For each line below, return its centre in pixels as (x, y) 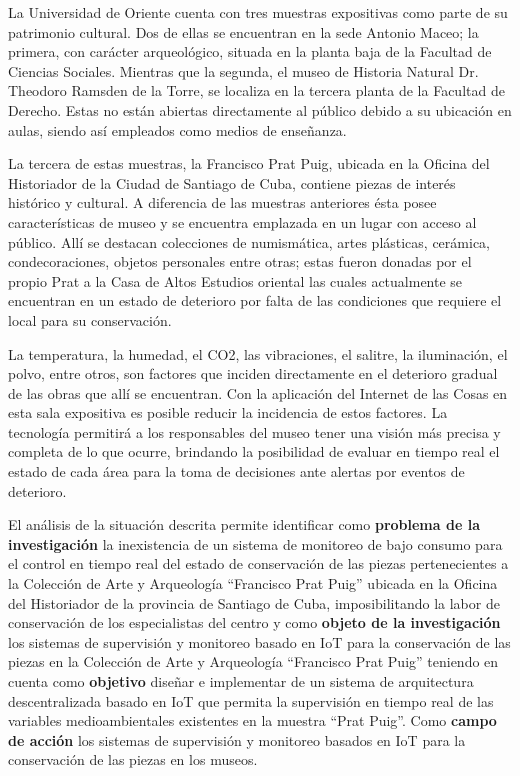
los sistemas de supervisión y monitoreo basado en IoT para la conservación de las (259, 641)
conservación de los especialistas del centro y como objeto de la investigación (254, 622)
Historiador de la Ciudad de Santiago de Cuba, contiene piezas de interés (232, 182)
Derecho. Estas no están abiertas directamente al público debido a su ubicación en (260, 109)
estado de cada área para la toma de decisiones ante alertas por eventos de (236, 471)
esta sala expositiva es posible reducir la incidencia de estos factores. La (228, 412)
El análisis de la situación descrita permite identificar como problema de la (244, 524)
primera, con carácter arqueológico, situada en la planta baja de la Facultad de (250, 51)
